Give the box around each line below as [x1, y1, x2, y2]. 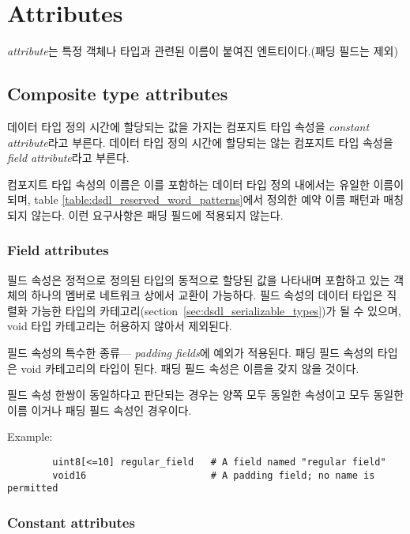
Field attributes [7, 240, 109, 260]
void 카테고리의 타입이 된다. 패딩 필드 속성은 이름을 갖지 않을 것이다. [21, 359, 359, 376]
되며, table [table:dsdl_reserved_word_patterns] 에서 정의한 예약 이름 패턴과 [7, 191, 380, 208]
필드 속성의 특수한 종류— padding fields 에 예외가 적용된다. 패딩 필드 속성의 [7, 344, 374, 361]
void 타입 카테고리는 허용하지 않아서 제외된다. [7, 318, 232, 334]
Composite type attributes [7, 81, 228, 106]
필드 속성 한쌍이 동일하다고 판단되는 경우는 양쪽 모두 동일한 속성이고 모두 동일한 [7, 386, 404, 403]
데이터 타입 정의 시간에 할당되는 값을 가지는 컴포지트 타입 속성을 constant [7, 118, 370, 134]
